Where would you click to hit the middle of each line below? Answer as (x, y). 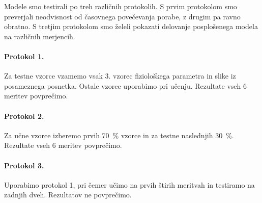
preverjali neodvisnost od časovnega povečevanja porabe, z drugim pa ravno (122, 16)
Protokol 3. (24, 165)
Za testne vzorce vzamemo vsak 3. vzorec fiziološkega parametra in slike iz (120, 76)
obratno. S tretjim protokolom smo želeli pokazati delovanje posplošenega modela (131, 26)
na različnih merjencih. (40, 36)
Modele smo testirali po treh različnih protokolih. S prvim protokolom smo (121, 6)
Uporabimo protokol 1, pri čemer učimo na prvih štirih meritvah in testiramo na (129, 184)
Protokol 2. (24, 116)
